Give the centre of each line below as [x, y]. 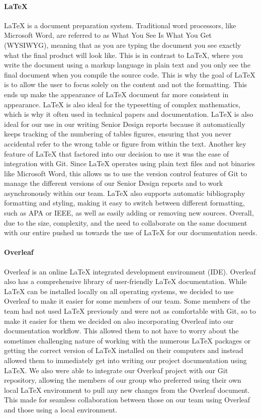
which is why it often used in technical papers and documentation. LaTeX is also [129, 114]
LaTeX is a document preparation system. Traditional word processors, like [120, 25]
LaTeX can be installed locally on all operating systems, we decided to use [119, 291]
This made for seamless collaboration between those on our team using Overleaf [127, 400]
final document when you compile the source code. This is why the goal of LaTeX [130, 74]
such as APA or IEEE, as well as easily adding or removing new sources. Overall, [129, 213]
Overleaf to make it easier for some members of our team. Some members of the [127, 301]
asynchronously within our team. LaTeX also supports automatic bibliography [125, 193]
